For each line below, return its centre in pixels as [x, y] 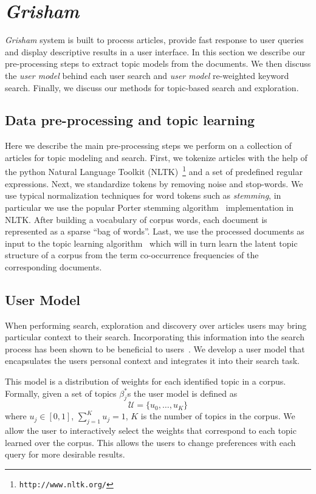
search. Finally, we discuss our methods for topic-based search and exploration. [152, 87]
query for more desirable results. [65, 454]
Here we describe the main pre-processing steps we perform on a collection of [148, 146]
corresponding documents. [53, 266]
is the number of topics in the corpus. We [218, 416]
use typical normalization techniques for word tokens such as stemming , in [143, 195]
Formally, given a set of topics [61, 393]
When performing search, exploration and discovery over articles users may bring [156, 325]
